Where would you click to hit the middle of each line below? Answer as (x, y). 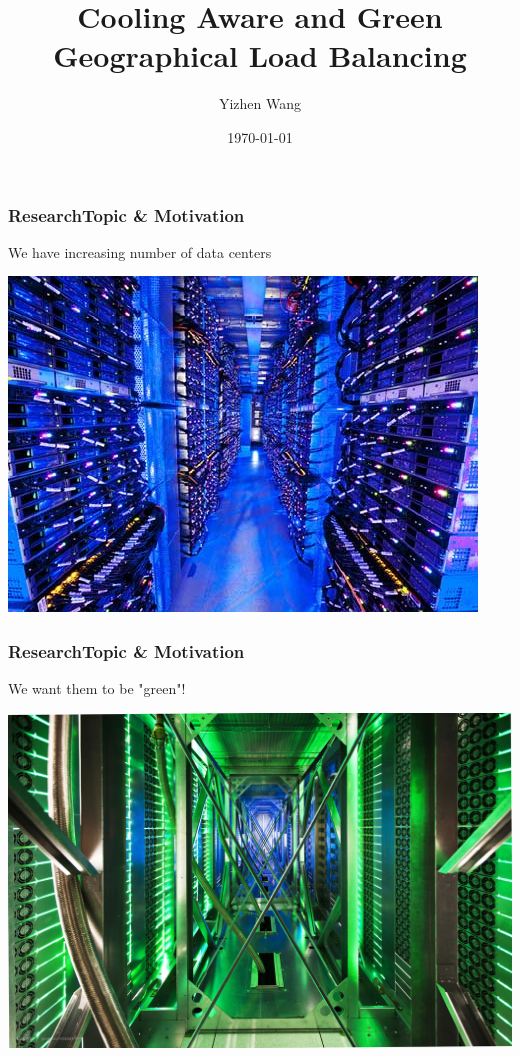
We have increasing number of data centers (140, 251)
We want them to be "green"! (97, 688)
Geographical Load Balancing (260, 55)
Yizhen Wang (260, 103)
